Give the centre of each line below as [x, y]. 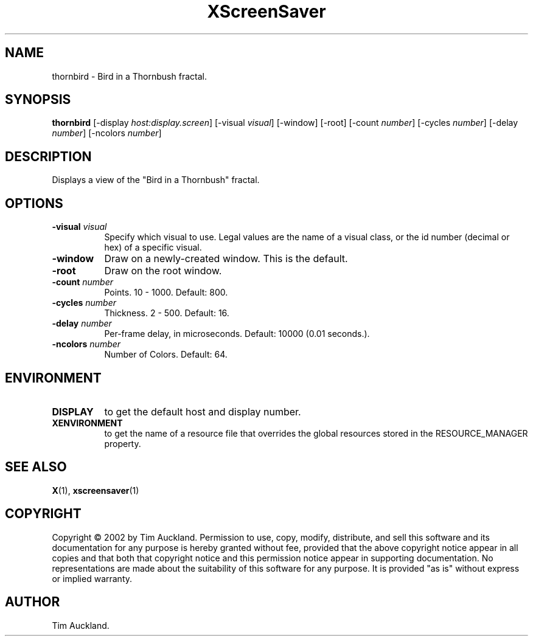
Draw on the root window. [163, 271]
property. [123, 443]
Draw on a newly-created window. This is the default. [226, 259]
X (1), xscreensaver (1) [96, 490]
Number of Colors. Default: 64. [166, 355]
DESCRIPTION [48, 156]
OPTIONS [34, 203]
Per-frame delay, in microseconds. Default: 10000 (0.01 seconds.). [237, 334]
